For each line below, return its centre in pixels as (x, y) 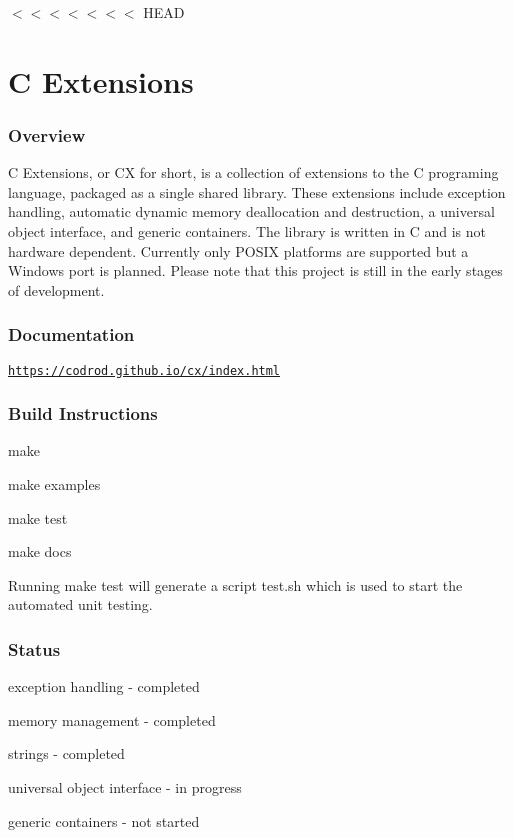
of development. (56, 289)
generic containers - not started (104, 820)
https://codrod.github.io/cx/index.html (144, 370)
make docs (40, 551)
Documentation (71, 334)
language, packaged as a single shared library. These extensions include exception (257, 191)
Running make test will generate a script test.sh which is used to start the (235, 584)
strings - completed (66, 753)
